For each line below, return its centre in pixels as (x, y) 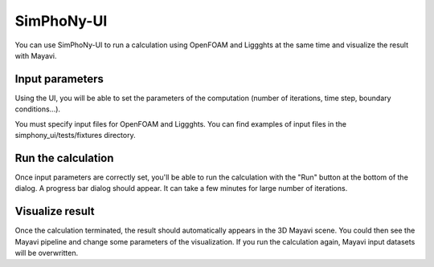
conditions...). (37, 109)
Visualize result (55, 211)
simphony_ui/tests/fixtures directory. (75, 136)
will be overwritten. (47, 253)
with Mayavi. (36, 55)
